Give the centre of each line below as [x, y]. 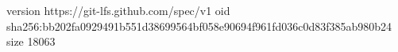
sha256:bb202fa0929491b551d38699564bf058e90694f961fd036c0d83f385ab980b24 [199, 26]
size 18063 [31, 41]
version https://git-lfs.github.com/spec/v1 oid [118, 10]
